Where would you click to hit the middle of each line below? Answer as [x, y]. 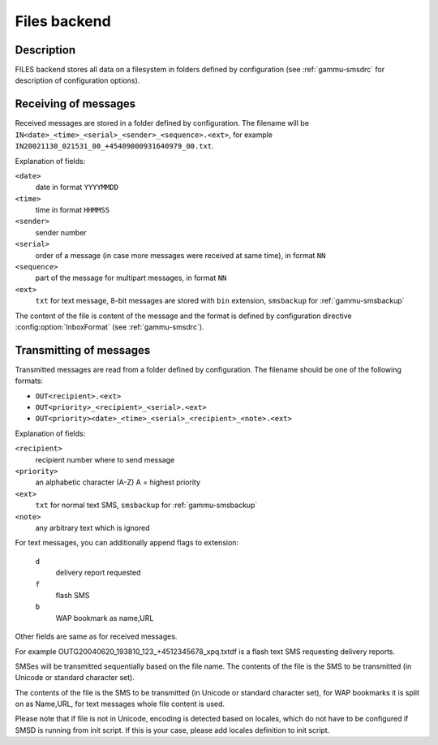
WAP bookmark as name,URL [105, 618]
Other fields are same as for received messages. [96, 636]
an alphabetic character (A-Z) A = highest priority [118, 482]
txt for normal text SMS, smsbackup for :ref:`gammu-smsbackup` [146, 505]
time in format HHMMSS [72, 210]
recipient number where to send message [105, 459]
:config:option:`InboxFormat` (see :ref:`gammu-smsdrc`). [109, 327]
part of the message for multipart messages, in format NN [131, 278]
